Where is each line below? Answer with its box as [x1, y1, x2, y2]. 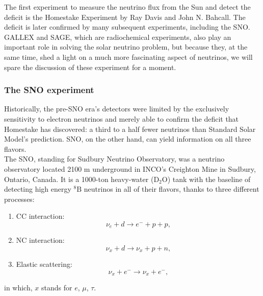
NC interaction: [16, 235, 65, 245]
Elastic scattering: [16, 259, 72, 269]
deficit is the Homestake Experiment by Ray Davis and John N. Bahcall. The [4, 11, 246, 22]
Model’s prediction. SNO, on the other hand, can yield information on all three [4, 133, 251, 144]
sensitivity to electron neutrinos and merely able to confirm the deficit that [4, 113, 239, 124]
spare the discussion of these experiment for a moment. [4, 61, 176, 72]
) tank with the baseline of [167, 173, 251, 184]
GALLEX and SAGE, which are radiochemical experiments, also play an [4, 31, 231, 42]
